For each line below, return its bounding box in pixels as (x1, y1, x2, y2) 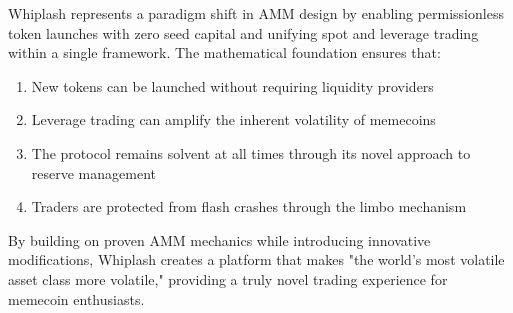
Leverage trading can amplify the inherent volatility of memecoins (31, 109, 436, 130)
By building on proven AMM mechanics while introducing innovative (8, 229, 431, 250)
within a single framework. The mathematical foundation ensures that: (8, 42, 441, 63)
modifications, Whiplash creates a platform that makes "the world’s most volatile (8, 249, 505, 270)
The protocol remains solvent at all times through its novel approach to (31, 142, 471, 163)
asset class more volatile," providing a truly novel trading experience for (8, 268, 448, 289)
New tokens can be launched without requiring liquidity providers (31, 75, 434, 96)
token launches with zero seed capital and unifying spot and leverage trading (8, 22, 479, 43)
